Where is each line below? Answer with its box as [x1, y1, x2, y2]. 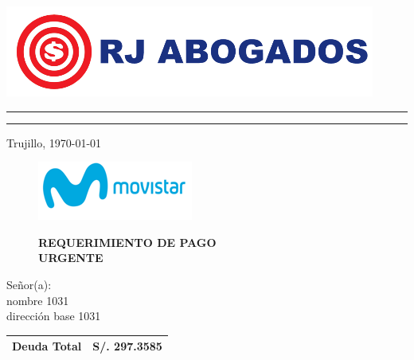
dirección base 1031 [6, 307, 101, 324]
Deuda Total [12, 338, 82, 354]
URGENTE [38, 249, 103, 266]
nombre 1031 [6, 292, 69, 308]
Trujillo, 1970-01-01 [6, 134, 102, 151]
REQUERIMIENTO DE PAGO [38, 233, 217, 250]
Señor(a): [6, 276, 52, 292]
